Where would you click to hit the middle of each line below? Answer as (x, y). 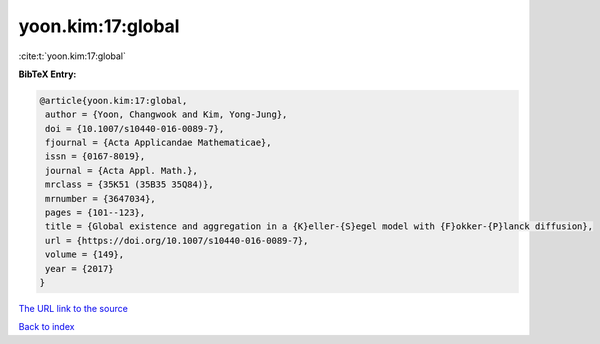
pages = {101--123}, (95, 213)
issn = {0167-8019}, (95, 156)
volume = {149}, (85, 254)
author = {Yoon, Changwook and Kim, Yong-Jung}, (166, 114)
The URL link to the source (73, 308)
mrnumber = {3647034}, (101, 198)
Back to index (46, 327)
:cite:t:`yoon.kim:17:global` (72, 56)
